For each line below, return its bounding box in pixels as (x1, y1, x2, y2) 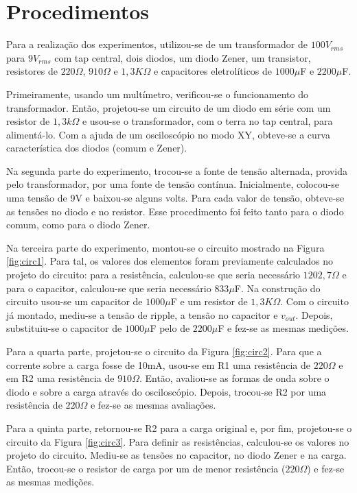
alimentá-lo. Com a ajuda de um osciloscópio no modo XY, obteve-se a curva (6, 127, 330, 141)
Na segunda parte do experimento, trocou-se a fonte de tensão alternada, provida (6, 163, 348, 178)
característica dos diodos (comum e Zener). (6, 141, 187, 155)
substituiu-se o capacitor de (6, 321, 122, 335)
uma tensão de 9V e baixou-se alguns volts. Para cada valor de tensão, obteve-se (6, 191, 345, 205)
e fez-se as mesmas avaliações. (90, 398, 216, 412)
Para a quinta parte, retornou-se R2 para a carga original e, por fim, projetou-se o (6, 420, 352, 435)
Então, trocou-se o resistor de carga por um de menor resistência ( (6, 461, 286, 475)
